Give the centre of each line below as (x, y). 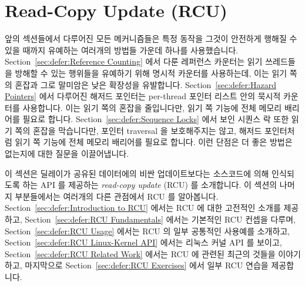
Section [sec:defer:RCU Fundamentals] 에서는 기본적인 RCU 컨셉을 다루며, (160, 219)
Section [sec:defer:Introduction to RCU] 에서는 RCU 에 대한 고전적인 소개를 (143, 208)
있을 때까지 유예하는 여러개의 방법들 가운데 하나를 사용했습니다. (122, 50)
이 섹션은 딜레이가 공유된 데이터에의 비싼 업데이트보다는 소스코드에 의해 (137, 173)
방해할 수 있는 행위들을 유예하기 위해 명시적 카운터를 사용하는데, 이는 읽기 (151, 73)
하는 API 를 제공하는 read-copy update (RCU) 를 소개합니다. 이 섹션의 (150, 185)
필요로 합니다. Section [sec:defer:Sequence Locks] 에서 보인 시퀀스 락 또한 (156, 119)
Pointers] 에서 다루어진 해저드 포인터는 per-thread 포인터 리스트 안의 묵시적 (143, 96)
